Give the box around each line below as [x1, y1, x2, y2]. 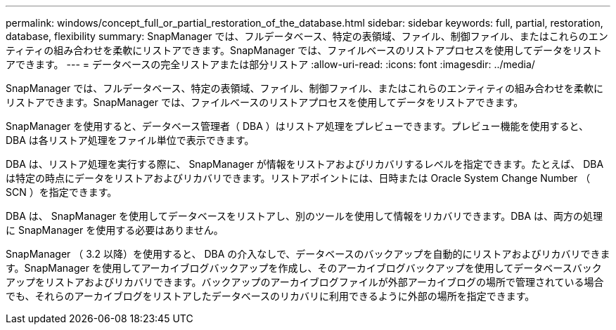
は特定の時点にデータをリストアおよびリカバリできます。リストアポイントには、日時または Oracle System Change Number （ [6, 172, 591, 184]
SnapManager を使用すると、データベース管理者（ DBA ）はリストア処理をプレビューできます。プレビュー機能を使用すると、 [6, 120, 589, 132]
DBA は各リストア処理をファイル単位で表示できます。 [6, 134, 255, 146]
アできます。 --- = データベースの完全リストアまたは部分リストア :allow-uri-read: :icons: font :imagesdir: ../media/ [6, 58, 535, 70]
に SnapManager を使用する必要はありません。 [6, 224, 224, 236]
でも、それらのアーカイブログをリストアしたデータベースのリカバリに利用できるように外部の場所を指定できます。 [6, 290, 535, 302]
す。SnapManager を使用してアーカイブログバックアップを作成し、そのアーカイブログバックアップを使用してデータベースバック [6, 262, 602, 274]
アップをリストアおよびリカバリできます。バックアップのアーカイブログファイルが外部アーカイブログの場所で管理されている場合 [6, 276, 604, 288]
